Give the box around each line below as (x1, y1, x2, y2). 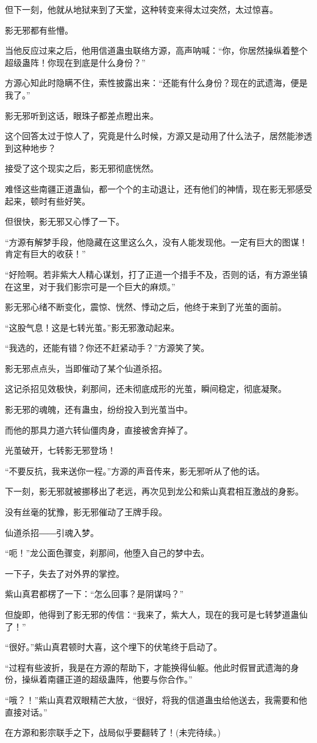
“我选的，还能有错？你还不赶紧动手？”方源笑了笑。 (5, 341, 210, 354)
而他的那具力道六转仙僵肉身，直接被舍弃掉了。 (5, 423, 193, 436)
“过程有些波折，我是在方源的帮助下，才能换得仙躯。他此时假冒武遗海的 (5, 661, 291, 673)
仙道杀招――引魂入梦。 (5, 526, 99, 538)
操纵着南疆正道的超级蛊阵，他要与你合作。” (21, 673, 193, 686)
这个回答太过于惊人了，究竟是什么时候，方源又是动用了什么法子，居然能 (5, 129, 295, 142)
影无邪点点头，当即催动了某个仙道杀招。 (5, 361, 167, 374)
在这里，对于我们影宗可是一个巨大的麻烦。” (5, 280, 176, 292)
